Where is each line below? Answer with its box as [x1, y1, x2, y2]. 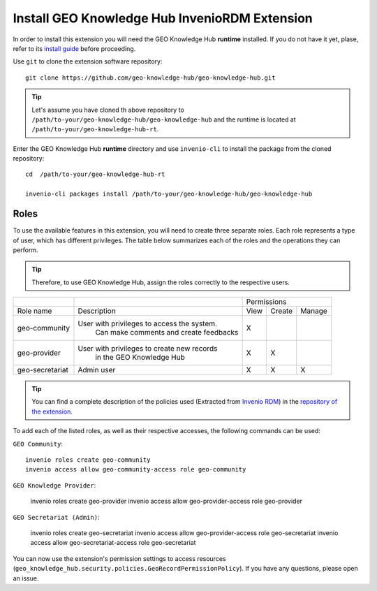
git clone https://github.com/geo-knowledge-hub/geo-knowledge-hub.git [25, 73, 276, 82]
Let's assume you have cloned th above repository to [31, 105, 184, 114]
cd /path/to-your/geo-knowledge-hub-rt [25, 170, 165, 178]
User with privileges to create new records [77, 344, 218, 353]
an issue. [13, 574, 39, 583]
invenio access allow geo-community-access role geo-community [25, 465, 246, 474]
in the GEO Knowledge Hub [95, 353, 185, 363]
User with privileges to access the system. [77, 319, 218, 328]
